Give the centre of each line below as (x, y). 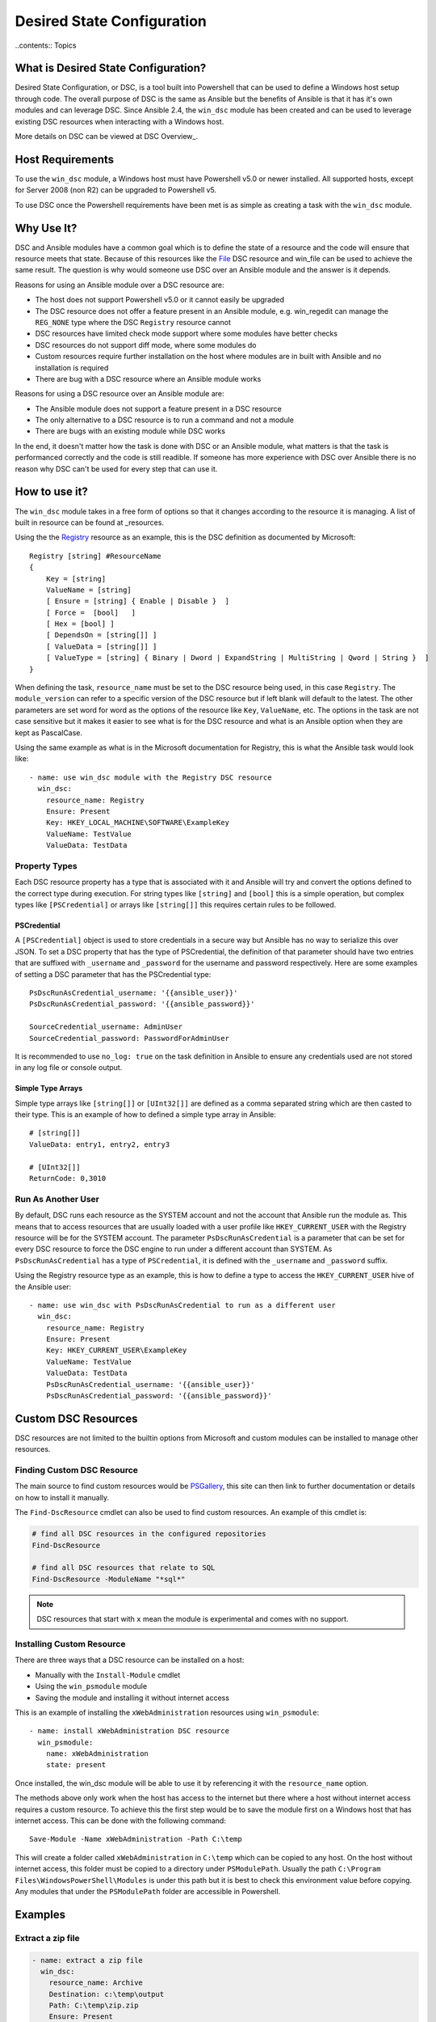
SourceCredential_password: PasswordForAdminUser (130, 1038)
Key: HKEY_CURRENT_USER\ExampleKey (116, 1350)
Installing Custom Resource (70, 1643)
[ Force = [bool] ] (91, 612)
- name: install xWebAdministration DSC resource (130, 1731)
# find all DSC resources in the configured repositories (149, 1534)
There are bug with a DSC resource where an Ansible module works (148, 379)
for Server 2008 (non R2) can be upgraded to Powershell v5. (116, 190)
